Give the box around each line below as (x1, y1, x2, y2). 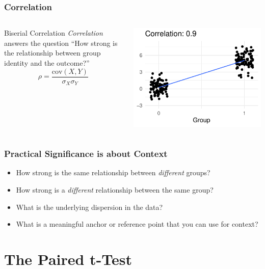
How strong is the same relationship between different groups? (16, 167, 210, 178)
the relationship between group (4, 47, 101, 58)
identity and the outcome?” (4, 58, 90, 68)
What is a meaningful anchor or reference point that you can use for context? (16, 219, 258, 229)
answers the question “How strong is (4, 37, 118, 48)
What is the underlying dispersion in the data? (16, 201, 163, 212)
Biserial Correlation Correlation (4, 28, 103, 38)
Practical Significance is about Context (4, 147, 168, 160)
